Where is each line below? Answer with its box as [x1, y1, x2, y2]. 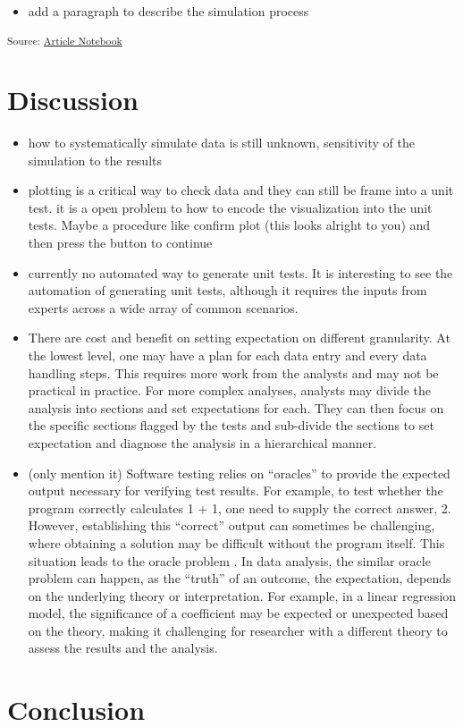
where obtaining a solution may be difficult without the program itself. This [28, 533, 445, 552]
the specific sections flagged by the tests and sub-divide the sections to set [28, 416, 434, 435]
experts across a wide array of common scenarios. [28, 298, 299, 317]
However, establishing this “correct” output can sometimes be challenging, [28, 516, 435, 535]
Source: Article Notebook [7, 32, 122, 47]
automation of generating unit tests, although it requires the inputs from [28, 281, 427, 300]
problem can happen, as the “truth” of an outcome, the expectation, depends [28, 569, 451, 588]
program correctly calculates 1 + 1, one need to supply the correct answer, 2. [28, 498, 451, 517]
